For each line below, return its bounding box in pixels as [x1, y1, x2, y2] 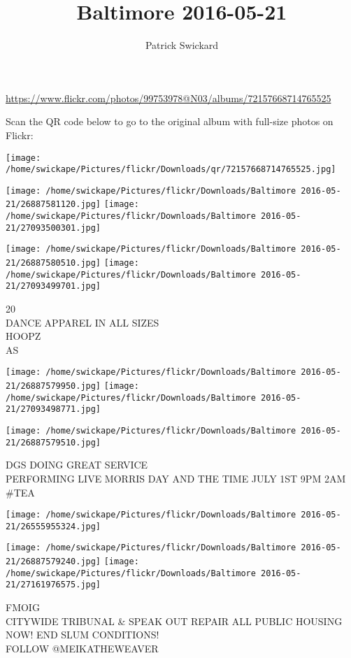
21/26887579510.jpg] [6, 437, 101, 448]
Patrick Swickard [145, 38, 219, 52]
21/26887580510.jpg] [6, 258, 101, 269]
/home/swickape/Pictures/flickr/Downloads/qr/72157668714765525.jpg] [6, 164, 336, 175]
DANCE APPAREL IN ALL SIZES [6, 315, 159, 329]
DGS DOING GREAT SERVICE [6, 457, 148, 472]
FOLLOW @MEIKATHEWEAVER [6, 641, 159, 655]
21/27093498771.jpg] [6, 404, 101, 415]
